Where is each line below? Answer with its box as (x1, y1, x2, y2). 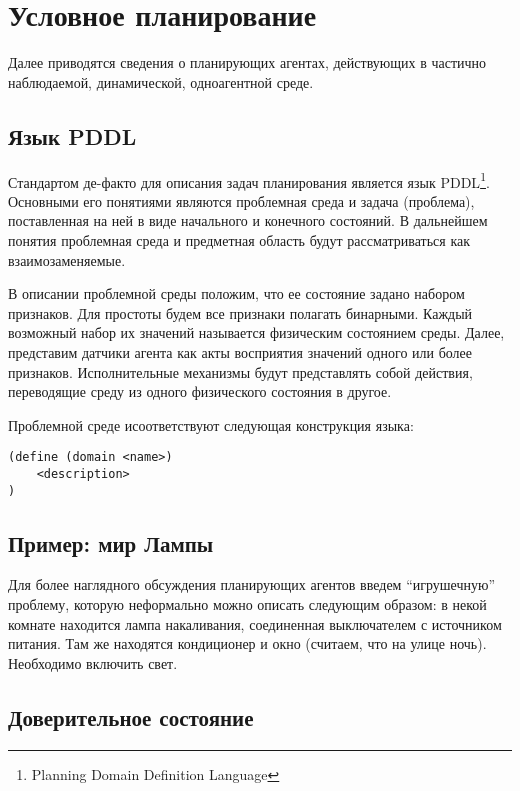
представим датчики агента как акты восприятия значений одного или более (8, 341, 473, 362)
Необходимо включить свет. (8, 652, 178, 673)
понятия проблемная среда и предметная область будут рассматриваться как (8, 229, 471, 250)
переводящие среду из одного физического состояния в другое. (8, 381, 392, 402)
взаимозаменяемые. (8, 249, 126, 270)
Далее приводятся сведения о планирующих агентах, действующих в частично (8, 52, 487, 73)
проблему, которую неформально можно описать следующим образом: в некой (8, 594, 487, 615)
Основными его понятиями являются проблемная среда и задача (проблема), (8, 190, 475, 211)
